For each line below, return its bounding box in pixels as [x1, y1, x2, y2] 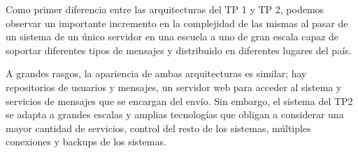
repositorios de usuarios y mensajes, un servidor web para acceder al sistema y [6, 79, 342, 94]
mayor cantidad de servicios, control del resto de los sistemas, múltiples [6, 120, 311, 135]
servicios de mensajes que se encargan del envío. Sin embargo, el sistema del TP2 [6, 93, 353, 108]
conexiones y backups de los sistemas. [6, 134, 166, 149]
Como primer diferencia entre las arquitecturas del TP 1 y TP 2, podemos [6, 2, 324, 16]
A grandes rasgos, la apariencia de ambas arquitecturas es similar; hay [6, 66, 307, 81]
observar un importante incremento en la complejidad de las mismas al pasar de [6, 15, 348, 30]
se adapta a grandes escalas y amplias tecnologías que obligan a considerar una [6, 107, 344, 122]
